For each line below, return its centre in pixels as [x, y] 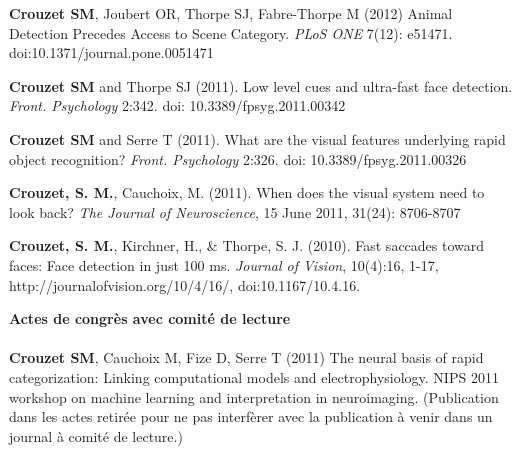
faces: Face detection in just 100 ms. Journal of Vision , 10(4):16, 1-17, [224, 264]
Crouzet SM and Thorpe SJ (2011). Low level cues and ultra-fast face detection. [261, 85]
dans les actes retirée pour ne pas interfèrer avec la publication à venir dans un [251, 416]
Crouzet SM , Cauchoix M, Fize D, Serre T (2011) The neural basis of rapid [246, 357]
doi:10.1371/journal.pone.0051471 [111, 52]
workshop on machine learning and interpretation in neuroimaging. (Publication [254, 396]
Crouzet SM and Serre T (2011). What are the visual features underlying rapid [257, 138]
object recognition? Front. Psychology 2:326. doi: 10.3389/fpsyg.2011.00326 [238, 158]
